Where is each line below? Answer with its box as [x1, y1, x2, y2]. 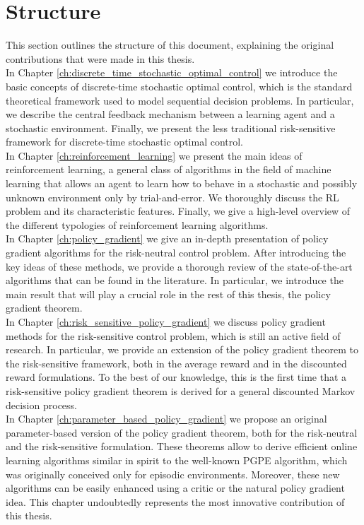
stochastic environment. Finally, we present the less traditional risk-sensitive [6, 120, 336, 135]
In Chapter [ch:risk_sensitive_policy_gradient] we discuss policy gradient [6, 314, 326, 329]
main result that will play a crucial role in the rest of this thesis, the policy [6, 286, 331, 301]
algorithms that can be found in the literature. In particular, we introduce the [6, 273, 344, 288]
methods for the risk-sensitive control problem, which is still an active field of [6, 328, 341, 343]
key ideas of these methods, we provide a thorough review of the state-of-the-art [6, 259, 353, 273]
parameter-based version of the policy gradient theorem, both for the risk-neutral [6, 425, 358, 440]
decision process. [6, 397, 77, 412]
